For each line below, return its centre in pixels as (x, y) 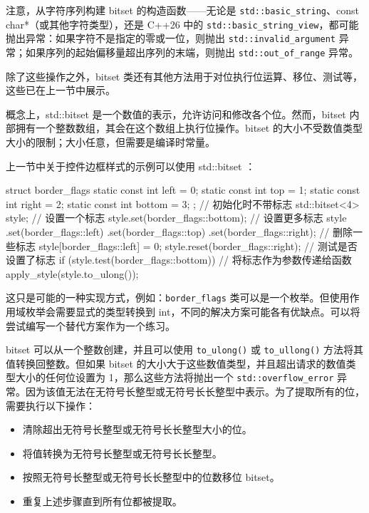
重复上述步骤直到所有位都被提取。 (102, 501)
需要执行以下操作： (51, 405)
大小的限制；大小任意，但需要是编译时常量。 (110, 142)
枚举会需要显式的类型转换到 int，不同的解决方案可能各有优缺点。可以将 (193, 311)
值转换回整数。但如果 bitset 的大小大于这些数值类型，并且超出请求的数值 (176, 363)
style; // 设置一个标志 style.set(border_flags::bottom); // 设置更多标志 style (176, 218)
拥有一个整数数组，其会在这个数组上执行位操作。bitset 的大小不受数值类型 (189, 128)
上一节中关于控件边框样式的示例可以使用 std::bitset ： (131, 166)
